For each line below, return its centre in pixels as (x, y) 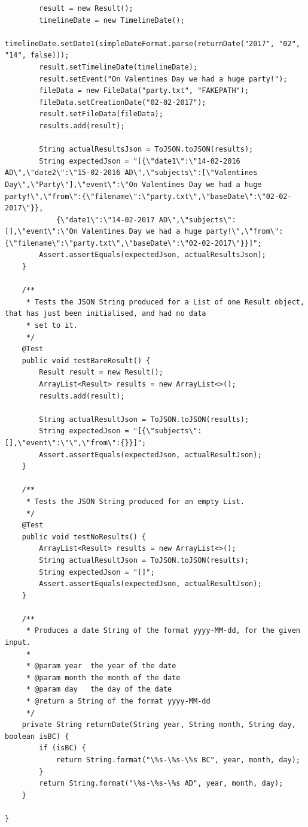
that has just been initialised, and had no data (106, 314)
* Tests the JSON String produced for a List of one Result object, (165, 302)
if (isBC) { (63, 748)
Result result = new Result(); (101, 372)
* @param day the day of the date (99, 689)
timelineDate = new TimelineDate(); (112, 20)
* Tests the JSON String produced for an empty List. (135, 501)
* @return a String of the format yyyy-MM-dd (118, 701)
